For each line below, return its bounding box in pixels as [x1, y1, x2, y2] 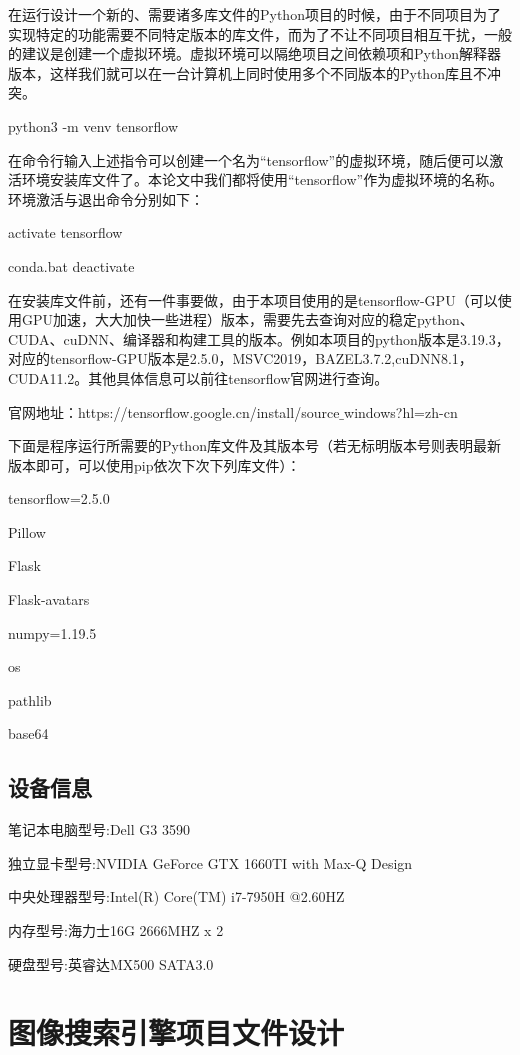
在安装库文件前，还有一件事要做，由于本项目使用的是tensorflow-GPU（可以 [8, 289, 498, 310]
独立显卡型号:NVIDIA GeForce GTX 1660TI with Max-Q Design [8, 852, 413, 873]
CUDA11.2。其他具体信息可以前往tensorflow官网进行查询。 [8, 367, 389, 388]
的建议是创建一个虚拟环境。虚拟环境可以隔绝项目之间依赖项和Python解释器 [8, 43, 501, 64]
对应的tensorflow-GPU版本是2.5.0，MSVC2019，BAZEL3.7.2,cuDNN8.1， [8, 348, 473, 369]
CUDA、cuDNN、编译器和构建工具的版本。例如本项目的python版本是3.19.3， [8, 328, 510, 349]
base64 [8, 723, 49, 744]
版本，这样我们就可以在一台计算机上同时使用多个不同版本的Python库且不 [8, 62, 487, 83]
